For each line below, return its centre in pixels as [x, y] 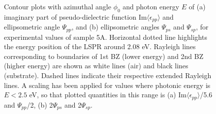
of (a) [197, 6]
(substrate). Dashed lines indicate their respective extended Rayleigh [108, 75]
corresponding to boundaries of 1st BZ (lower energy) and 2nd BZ [104, 56]
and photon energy [151, 6]
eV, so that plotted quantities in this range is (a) [103, 95]
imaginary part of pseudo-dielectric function [70, 16]
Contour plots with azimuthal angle [58, 6]
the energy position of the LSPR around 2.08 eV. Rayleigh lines [100, 46]
